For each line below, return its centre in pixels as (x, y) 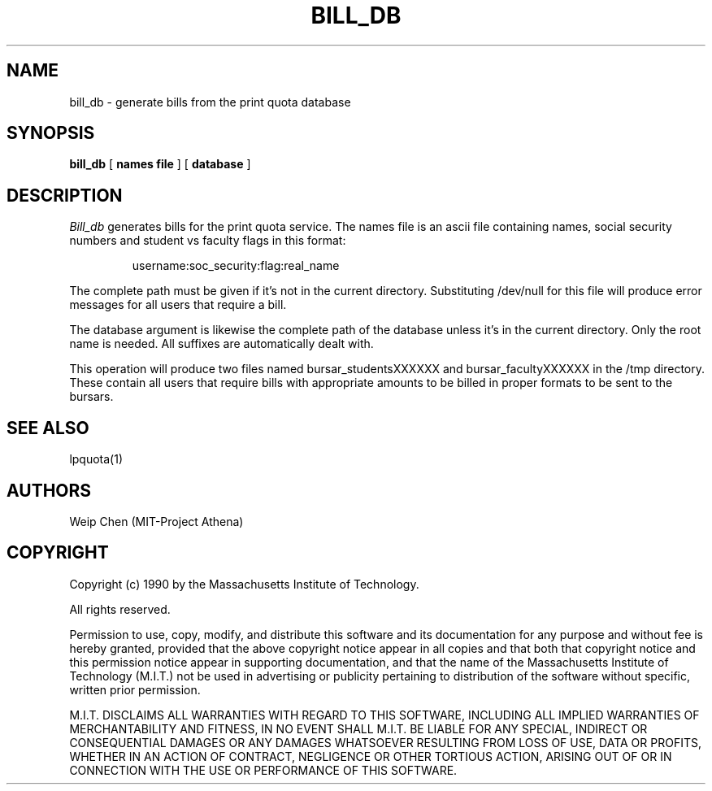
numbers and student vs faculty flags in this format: (208, 241)
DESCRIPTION (65, 195)
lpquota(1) (96, 459)
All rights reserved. (120, 609)
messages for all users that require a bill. (178, 305)
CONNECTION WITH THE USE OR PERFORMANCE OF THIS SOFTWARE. (263, 770)
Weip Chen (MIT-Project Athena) (156, 521)
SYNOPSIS (51, 133)
